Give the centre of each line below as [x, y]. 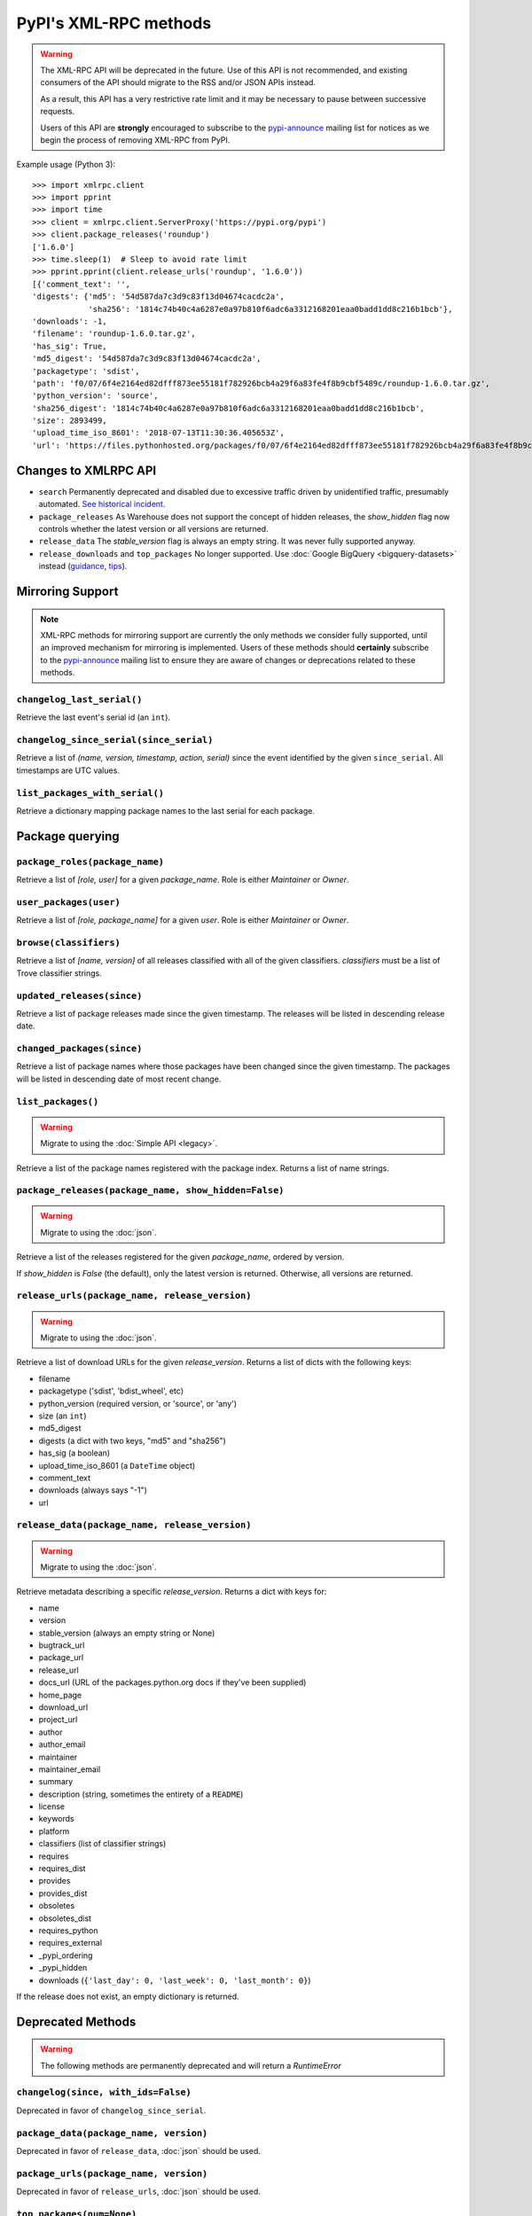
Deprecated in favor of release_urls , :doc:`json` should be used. [139, 2192]
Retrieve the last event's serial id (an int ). [94, 717]
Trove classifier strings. [59, 973]
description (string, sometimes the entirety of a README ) [141, 1794]
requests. [58, 112]
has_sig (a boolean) [74, 1453]
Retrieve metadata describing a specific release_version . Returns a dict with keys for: [172, 1592]
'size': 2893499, [70, 421]
